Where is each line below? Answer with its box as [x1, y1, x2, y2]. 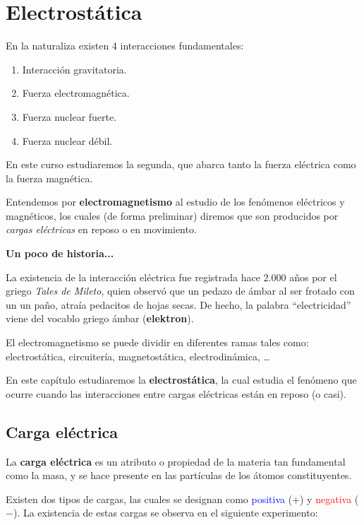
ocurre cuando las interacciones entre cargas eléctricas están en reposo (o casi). [6, 386, 346, 401]
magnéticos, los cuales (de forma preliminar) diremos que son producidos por [6, 208, 339, 223]
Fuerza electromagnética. [22, 85, 130, 100]
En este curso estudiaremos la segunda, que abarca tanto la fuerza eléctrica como [6, 157, 356, 172]
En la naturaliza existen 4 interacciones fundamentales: [6, 38, 244, 53]
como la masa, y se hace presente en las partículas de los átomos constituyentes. [6, 468, 352, 483]
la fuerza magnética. [6, 170, 93, 185]
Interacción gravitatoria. [22, 61, 127, 76]
